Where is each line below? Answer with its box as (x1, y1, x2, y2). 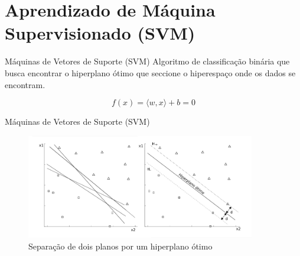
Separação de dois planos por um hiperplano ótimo (28, 239, 213, 252)
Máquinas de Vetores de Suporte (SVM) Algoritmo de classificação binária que (5, 55, 290, 67)
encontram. (5, 78, 45, 90)
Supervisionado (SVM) (5, 21, 195, 45)
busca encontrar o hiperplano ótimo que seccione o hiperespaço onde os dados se (5, 66, 296, 79)
